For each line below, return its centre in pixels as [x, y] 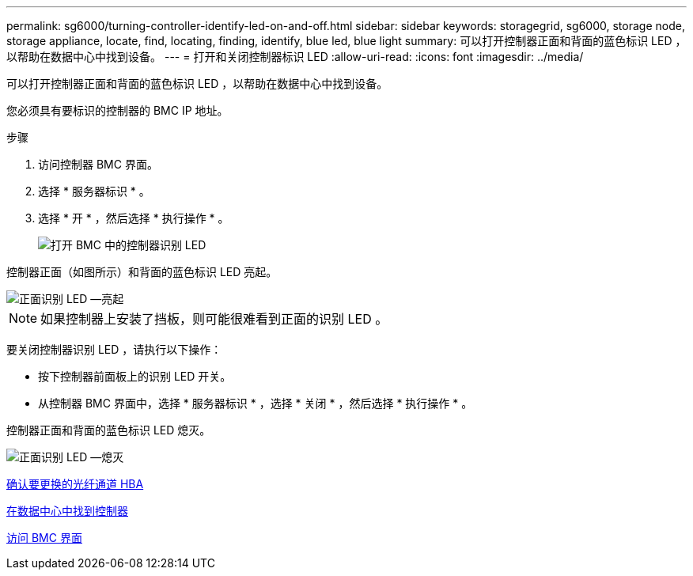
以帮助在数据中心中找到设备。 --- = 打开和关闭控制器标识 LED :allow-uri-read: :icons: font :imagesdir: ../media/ [295, 57]
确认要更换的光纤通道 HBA [75, 484]
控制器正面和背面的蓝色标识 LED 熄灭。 [109, 430]
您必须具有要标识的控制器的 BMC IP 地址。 [117, 110]
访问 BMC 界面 [44, 538]
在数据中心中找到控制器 [67, 511]
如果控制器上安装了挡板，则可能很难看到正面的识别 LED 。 [214, 319]
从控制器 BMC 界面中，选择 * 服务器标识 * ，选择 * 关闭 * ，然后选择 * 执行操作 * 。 [256, 403]
